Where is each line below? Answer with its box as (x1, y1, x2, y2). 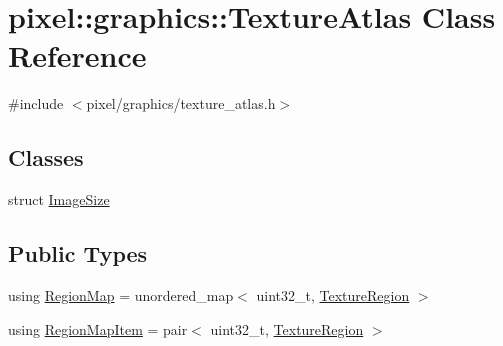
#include (8, 93, 64, 114)
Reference (8, 35, 147, 76)
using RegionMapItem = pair (8, 318, 188, 339)
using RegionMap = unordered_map (8, 284, 234, 305)
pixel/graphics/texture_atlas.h (86, 93, 276, 114)
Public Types (8, 238, 148, 269)
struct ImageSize (8, 189, 110, 210)
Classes (8, 142, 84, 173)
